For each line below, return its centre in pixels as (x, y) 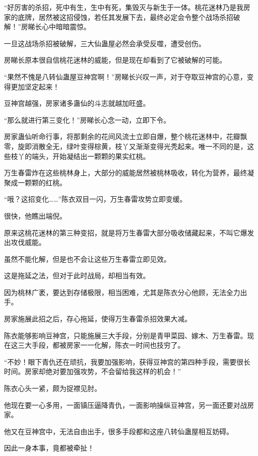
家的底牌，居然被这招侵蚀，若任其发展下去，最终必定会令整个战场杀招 (119, 17)
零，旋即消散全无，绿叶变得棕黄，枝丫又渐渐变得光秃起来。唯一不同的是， (126, 146)
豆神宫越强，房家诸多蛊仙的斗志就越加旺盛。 (77, 103)
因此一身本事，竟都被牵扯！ (49, 448)
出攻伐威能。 (25, 242)
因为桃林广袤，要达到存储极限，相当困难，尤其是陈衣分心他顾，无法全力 (122, 292)
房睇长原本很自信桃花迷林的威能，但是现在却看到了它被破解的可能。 (115, 60)
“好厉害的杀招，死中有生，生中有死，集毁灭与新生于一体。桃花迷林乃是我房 (127, 7)
